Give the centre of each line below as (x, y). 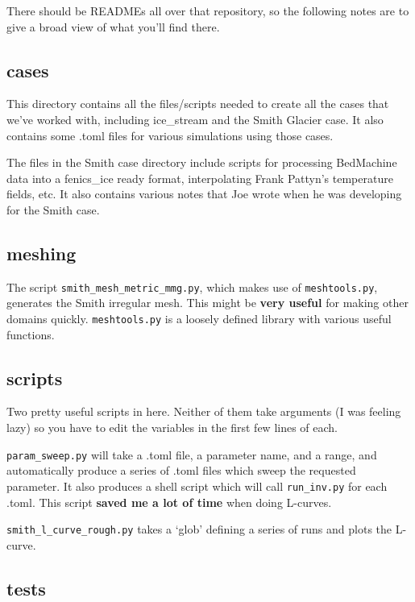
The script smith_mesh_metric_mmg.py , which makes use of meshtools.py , (192, 286)
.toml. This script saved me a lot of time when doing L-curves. (169, 502)
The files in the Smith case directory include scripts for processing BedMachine (202, 162)
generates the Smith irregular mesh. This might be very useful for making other (207, 303)
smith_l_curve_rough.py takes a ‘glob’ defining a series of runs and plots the (199, 529)
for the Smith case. (53, 209)
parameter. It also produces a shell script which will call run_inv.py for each (197, 486)
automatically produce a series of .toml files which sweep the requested (181, 470)
